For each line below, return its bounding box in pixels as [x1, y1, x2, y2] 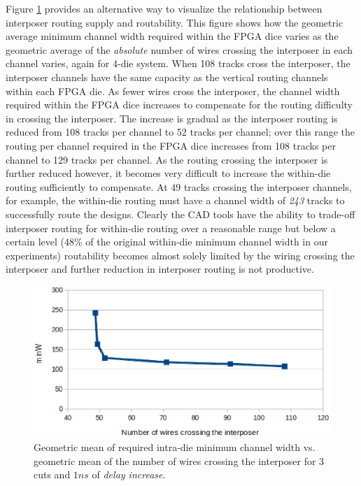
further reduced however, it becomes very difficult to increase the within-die [6, 166, 331, 180]
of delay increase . [92, 467, 166, 482]
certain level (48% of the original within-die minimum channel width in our [6, 234, 328, 249]
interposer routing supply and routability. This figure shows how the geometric [6, 15, 344, 29]
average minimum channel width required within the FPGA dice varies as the [6, 29, 339, 43]
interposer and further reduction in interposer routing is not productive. [6, 262, 314, 276]
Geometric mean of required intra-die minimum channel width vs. [34, 440, 316, 455]
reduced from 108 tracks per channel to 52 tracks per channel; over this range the [6, 124, 355, 139]
